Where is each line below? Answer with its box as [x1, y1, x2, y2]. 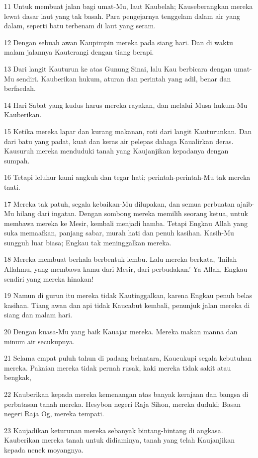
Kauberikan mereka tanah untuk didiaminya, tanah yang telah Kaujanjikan [4, 435, 235, 445]
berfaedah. [4, 83, 36, 93]
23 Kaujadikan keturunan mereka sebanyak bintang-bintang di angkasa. [4, 425, 223, 435]
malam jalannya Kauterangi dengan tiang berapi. [4, 47, 154, 57]
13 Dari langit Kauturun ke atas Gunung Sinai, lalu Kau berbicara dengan [4, 63, 232, 74]
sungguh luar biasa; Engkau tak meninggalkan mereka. [4, 237, 172, 247]
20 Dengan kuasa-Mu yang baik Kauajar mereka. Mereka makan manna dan [4, 326, 238, 337]
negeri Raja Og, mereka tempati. [4, 408, 104, 419]
